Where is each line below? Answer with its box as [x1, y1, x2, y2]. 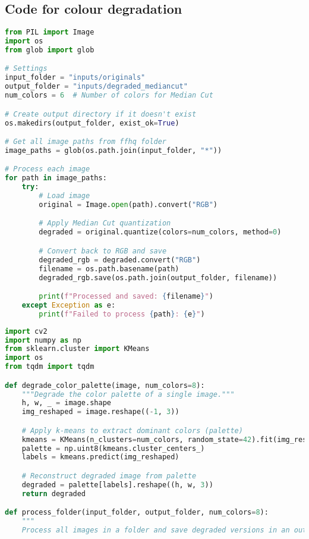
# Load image [39, 192, 90, 200]
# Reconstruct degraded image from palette [21, 472, 197, 481]
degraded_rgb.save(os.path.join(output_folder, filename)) [39, 273, 278, 282]
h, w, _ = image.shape [21, 399, 111, 408]
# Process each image [5, 165, 90, 174]
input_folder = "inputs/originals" [5, 73, 146, 82]
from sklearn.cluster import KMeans [5, 344, 150, 353]
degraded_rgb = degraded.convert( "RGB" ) [39, 255, 201, 264]
